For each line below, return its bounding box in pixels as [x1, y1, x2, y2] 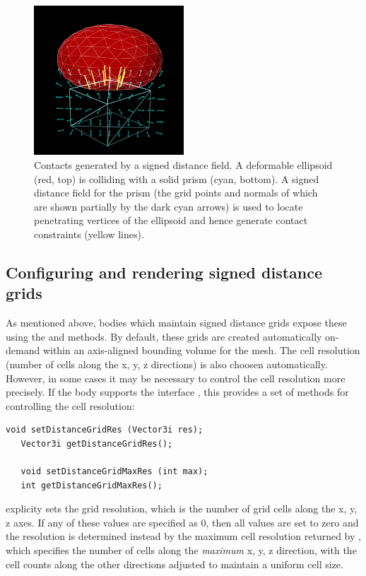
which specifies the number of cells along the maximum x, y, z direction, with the [6, 543, 357, 558]
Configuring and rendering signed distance [6, 261, 323, 283]
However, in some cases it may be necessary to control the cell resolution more [6, 370, 346, 385]
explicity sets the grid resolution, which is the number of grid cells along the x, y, [6, 501, 358, 516]
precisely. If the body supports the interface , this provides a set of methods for [6, 384, 349, 399]
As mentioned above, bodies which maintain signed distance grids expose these [6, 315, 347, 330]
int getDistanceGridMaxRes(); [20, 480, 163, 490]
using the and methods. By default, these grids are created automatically [6, 329, 322, 343]
